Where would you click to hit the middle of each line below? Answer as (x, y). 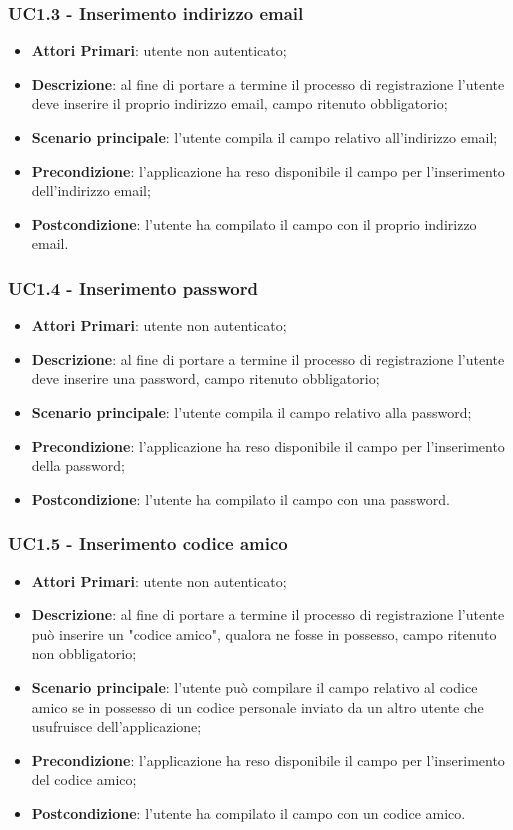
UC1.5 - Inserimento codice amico (148, 543)
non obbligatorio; (84, 653)
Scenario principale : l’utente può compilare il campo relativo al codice (254, 686)
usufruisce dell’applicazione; (116, 726)
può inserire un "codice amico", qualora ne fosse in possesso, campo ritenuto (264, 633)
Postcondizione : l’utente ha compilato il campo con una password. (240, 498)
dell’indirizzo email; (91, 190)
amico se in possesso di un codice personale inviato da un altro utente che (257, 706)
